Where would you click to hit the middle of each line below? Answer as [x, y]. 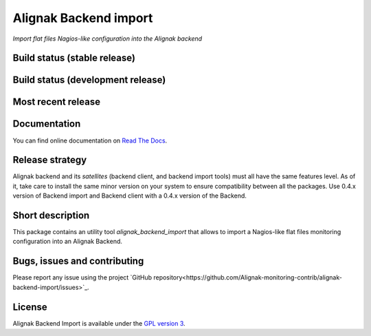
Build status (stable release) [74, 58]
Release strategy [50, 160]
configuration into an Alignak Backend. [68, 242]
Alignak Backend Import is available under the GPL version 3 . [99, 323]
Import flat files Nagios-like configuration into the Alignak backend [108, 39]
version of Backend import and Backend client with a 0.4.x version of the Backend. [130, 196]
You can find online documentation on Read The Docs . [90, 140]
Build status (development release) [89, 80]
